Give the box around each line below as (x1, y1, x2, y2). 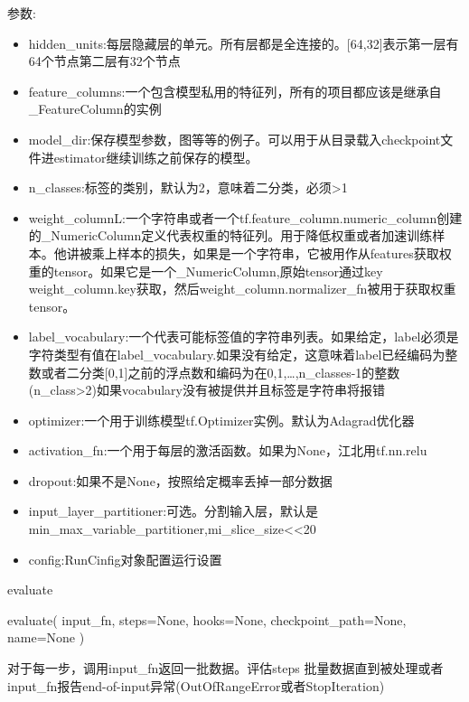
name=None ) (7, 628, 85, 647)
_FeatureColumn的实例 (28, 99, 162, 118)
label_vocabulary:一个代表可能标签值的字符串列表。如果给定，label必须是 (28, 327, 459, 346)
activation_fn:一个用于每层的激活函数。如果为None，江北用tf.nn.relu (28, 441, 427, 460)
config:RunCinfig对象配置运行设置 (28, 549, 222, 568)
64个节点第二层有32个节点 (28, 51, 181, 70)
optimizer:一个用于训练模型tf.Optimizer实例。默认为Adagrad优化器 (28, 410, 415, 429)
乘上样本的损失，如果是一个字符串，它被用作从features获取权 (91, 243, 452, 262)
